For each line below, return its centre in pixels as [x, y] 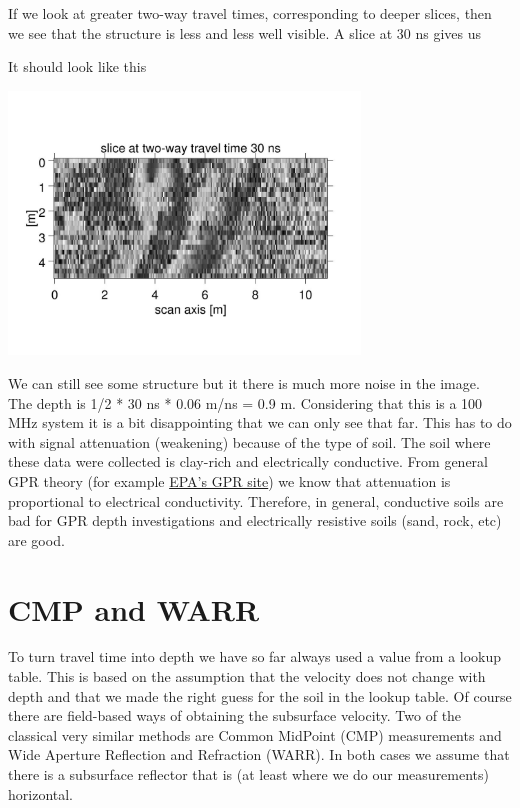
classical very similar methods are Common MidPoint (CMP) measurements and [255, 734]
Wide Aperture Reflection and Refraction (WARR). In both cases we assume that [259, 754]
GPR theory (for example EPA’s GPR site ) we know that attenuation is [229, 480]
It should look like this [77, 66]
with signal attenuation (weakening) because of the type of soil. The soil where [249, 441]
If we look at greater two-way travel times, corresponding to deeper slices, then [250, 13]
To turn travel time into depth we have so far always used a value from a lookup [255, 656]
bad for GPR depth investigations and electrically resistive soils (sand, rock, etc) [255, 520]
